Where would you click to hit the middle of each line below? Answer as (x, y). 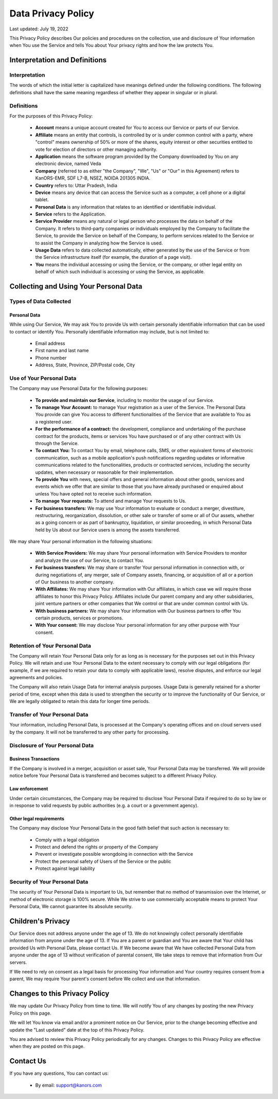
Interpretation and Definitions (58, 60)
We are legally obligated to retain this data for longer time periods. (80, 701)
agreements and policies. (36, 678)
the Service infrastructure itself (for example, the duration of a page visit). (114, 257)
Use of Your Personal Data (43, 378)
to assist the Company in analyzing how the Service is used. (99, 243)
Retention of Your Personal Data (50, 646)
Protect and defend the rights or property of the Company (97, 847)
